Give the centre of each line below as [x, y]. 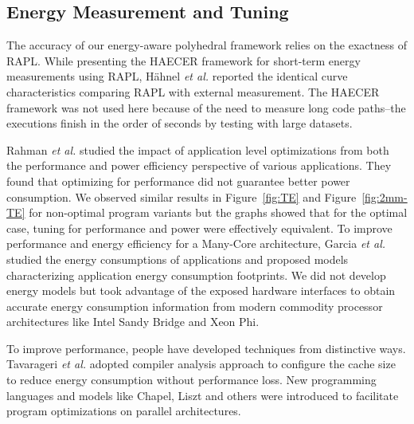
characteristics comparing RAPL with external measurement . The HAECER [193, 91]
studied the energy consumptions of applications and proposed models [178, 259]
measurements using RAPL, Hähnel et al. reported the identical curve [177, 76]
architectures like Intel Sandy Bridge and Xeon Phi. [133, 322]
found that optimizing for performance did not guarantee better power [178, 181]
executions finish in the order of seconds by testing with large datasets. [180, 123]
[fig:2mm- [385, 196]
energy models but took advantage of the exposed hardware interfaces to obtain [201, 291]
